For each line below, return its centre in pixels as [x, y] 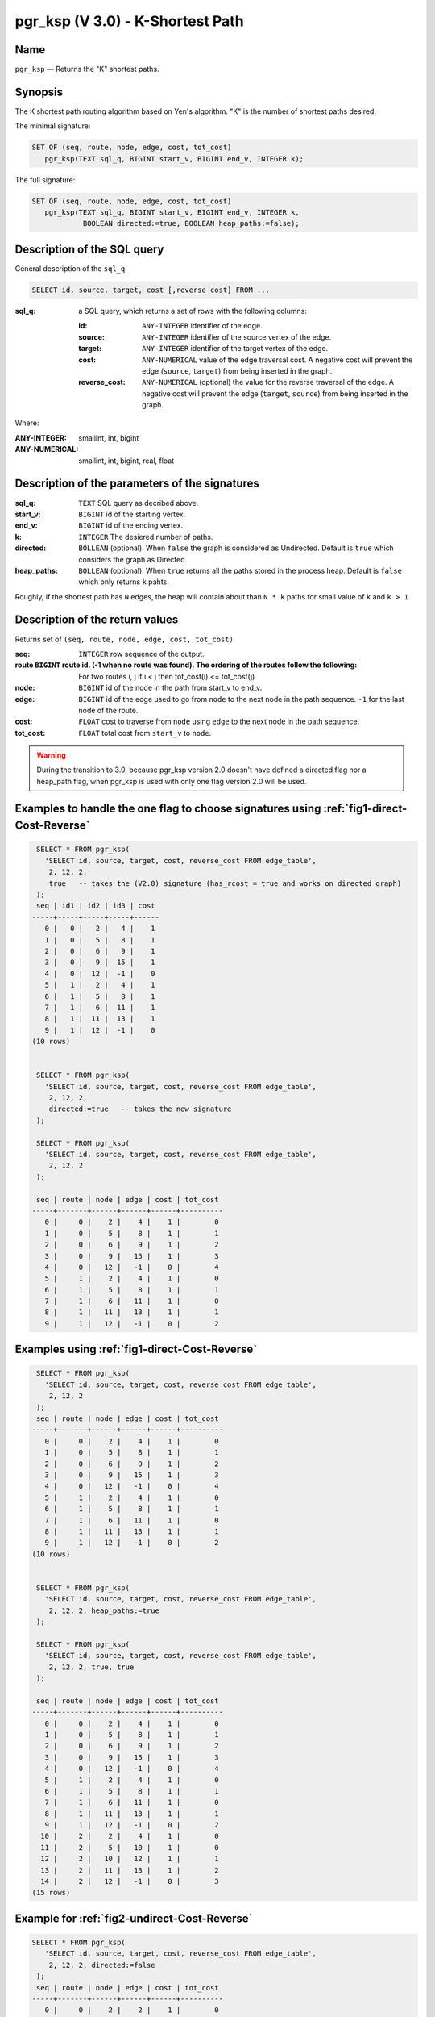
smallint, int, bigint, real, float [126, 461]
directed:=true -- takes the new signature [140, 1109]
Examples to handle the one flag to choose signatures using [168, 808]
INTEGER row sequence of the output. [141, 654]
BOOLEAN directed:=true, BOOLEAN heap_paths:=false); [191, 223]
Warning [51, 755]
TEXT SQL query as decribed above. [139, 503]
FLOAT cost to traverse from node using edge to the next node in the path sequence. [219, 721]
